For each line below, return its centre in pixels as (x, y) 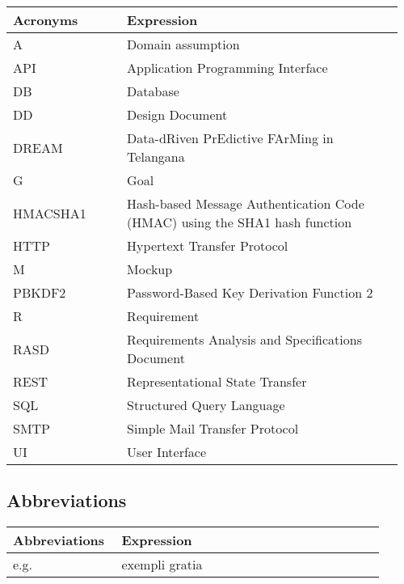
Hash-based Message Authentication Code (246, 203)
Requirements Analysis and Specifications (244, 339)
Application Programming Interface (227, 68)
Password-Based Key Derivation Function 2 (250, 292)
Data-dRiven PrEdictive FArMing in (230, 138)
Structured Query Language (206, 405)
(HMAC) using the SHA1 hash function (240, 222)
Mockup (150, 269)
